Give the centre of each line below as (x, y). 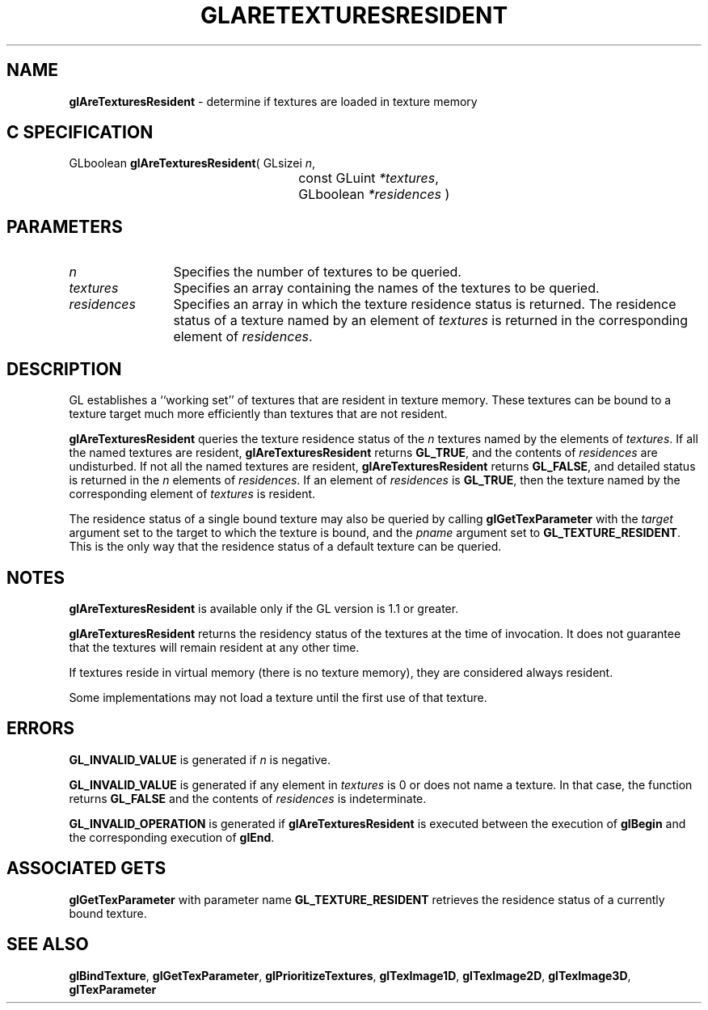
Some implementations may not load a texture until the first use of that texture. (278, 697)
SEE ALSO (48, 944)
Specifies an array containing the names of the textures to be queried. (386, 288)
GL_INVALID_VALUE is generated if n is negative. (200, 759)
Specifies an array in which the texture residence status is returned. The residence (425, 304)
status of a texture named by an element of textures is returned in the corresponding (430, 321)
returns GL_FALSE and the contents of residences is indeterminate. (248, 798)
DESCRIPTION (64, 369)
